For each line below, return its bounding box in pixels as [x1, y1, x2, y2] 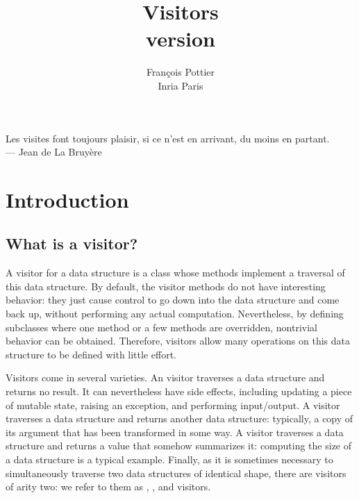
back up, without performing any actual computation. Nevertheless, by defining [6, 306, 344, 321]
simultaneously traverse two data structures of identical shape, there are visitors [6, 465, 347, 480]
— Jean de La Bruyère [6, 144, 102, 159]
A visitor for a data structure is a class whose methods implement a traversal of [6, 265, 345, 280]
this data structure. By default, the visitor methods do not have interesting [6, 279, 326, 293]
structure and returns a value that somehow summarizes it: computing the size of [6, 438, 352, 453]
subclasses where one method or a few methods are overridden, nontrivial [6, 319, 317, 334]
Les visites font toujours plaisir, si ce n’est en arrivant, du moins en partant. [6, 131, 330, 145]
